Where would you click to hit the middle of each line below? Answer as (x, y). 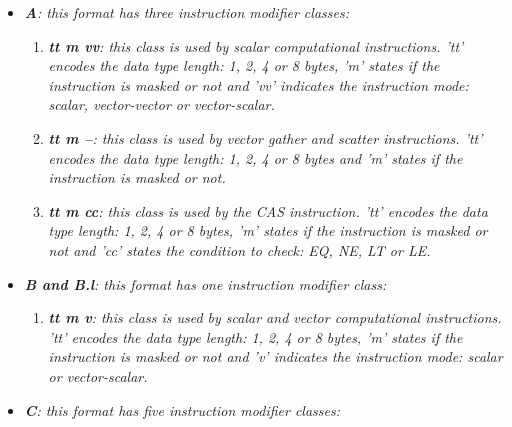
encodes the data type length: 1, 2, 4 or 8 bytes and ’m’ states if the (255, 157)
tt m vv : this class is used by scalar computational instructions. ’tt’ (256, 45)
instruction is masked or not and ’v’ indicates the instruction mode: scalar (275, 356)
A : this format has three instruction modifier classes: (186, 12)
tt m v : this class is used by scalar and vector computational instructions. (275, 317)
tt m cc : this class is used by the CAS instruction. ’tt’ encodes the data (268, 210)
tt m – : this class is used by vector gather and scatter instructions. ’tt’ (265, 137)
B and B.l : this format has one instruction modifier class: (205, 283)
